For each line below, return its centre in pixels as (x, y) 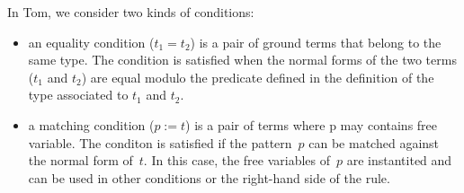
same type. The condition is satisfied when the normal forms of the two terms (242, 60)
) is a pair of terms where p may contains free (312, 124)
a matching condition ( (91, 124)
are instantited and (399, 160)
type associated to (78, 95)
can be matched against (374, 142)
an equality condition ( (91, 42)
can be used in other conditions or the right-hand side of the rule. (209, 177)
